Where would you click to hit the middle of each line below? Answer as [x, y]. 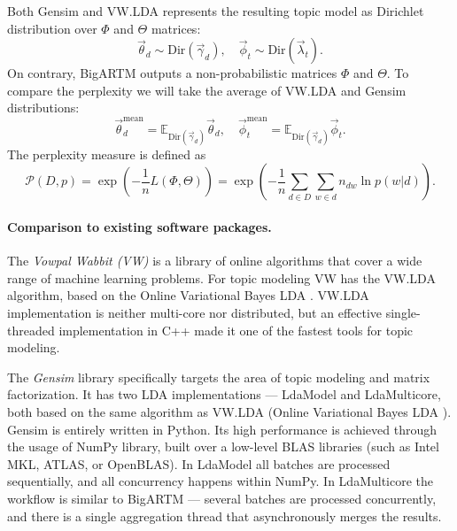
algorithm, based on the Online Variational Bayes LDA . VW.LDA [188, 295]
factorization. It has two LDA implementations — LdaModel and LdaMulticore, [224, 394]
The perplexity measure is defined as [107, 154]
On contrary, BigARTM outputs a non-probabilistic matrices [172, 73]
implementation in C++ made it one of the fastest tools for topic [236, 330]
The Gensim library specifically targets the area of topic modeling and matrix [219, 377]
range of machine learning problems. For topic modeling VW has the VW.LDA [221, 277]
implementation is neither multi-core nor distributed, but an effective [195, 313]
